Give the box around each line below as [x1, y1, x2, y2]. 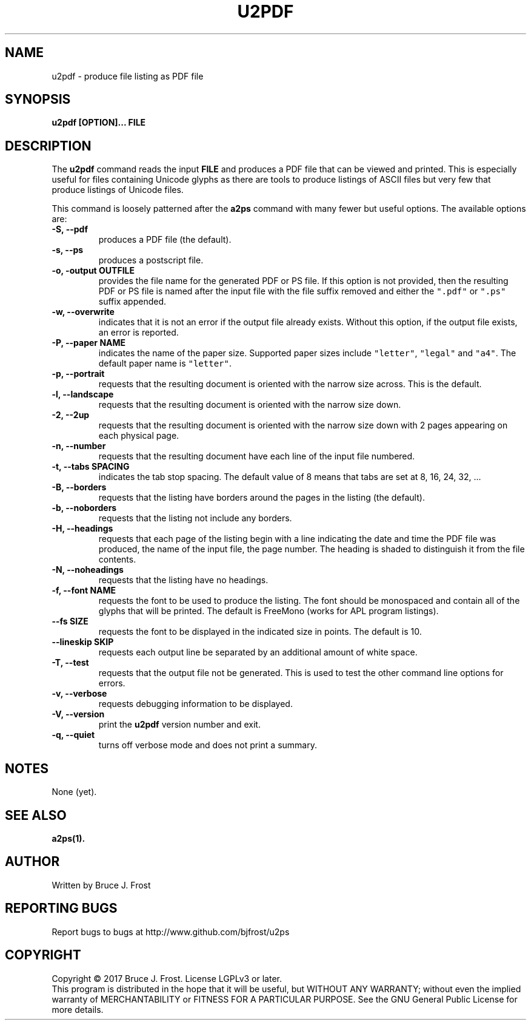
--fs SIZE [52, 616, 88, 627]
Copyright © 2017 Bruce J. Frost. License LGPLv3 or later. [52, 973, 282, 984]
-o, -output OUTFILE [52, 265, 135, 276]
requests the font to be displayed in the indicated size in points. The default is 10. [98, 626, 422, 637]
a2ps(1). [52, 833, 85, 844]
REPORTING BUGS [5, 901, 118, 916]
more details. [52, 1004, 104, 1015]
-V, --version [52, 709, 105, 720]
